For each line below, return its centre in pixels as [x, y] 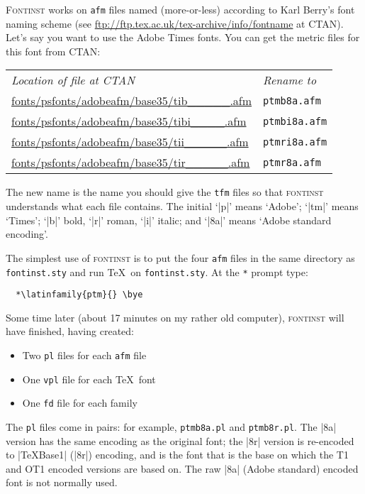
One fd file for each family [80, 403]
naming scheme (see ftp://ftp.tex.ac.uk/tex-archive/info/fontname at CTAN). [175, 23]
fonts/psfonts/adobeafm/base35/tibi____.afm [129, 121]
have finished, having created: [70, 331]
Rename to [290, 80]
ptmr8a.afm [292, 162]
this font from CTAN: [53, 51]
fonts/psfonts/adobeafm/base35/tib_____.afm [132, 101]
